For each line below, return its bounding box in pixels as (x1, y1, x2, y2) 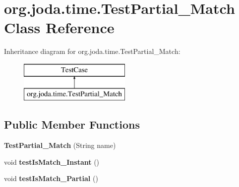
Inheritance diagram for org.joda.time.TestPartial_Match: (4, 46, 180, 56)
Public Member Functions (4, 117, 140, 132)
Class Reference (4, 17, 115, 38)
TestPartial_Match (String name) (4, 140, 116, 150)
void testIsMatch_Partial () (4, 173, 98, 184)
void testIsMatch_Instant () (4, 156, 100, 167)
